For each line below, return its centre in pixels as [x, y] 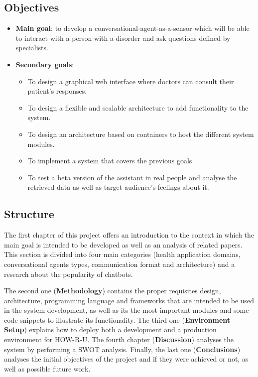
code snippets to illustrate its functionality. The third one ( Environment [117, 319]
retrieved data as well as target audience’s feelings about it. [118, 187]
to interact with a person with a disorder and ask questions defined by [123, 38]
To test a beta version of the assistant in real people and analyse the [132, 177]
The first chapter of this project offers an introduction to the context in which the [129, 235]
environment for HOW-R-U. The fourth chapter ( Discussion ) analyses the [119, 339]
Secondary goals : [45, 64]
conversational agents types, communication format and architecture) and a [120, 264]
